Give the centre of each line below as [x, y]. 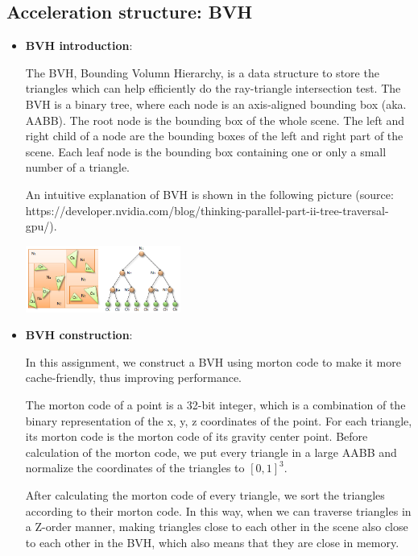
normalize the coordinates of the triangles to [135, 468]
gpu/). [41, 226]
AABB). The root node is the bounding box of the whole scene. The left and [215, 120]
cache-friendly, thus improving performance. [134, 378]
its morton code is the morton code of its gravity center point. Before [197, 436]
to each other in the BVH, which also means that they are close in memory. [212, 542]
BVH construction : [79, 335]
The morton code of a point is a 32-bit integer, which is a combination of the [215, 405]
